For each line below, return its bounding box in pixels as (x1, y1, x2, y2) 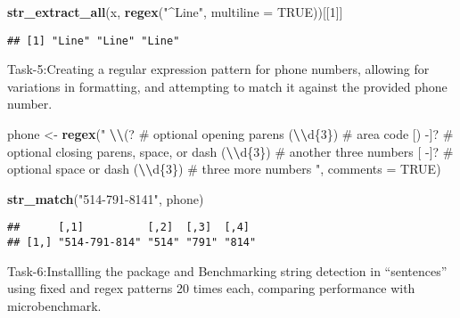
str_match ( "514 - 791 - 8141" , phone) (7, 189, 204, 208)
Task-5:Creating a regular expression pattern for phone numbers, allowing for (7, 60, 430, 78)
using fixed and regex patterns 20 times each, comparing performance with (7, 279, 415, 298)
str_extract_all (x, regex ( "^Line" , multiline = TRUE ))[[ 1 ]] (7, 3, 343, 20)
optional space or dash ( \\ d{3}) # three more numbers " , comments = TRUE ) (7, 159, 441, 178)
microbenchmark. (7, 296, 102, 314)
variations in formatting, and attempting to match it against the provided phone (7, 77, 448, 95)
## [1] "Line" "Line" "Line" (7, 34, 180, 47)
